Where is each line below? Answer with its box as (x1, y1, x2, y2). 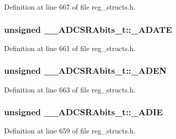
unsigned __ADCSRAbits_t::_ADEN (4, 64, 167, 77)
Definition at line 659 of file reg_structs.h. (4, 125, 136, 136)
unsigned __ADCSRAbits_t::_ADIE (4, 106, 163, 118)
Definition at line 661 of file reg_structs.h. (4, 42, 136, 53)
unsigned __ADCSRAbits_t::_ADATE (4, 23, 172, 35)
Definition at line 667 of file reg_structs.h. (4, 2, 136, 12)
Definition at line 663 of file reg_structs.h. (4, 84, 136, 95)
